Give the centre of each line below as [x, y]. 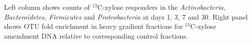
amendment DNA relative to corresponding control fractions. [96, 35]
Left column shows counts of [47, 7]
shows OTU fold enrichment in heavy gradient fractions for [93, 26]
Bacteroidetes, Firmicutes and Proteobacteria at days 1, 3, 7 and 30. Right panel [126, 16]
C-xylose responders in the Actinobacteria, [162, 7]
